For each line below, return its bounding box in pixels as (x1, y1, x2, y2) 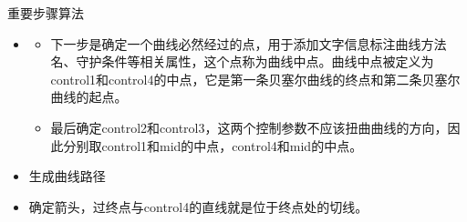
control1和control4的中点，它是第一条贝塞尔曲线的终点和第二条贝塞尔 (50, 69, 461, 88)
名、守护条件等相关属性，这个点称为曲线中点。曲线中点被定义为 (50, 52, 434, 71)
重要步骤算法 (7, 4, 84, 22)
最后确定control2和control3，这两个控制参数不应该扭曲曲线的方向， (50, 117, 448, 136)
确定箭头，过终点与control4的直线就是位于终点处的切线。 (28, 197, 368, 216)
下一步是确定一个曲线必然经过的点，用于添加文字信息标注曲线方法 (50, 34, 447, 53)
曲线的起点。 (50, 87, 128, 106)
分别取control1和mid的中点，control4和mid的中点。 (63, 136, 363, 155)
